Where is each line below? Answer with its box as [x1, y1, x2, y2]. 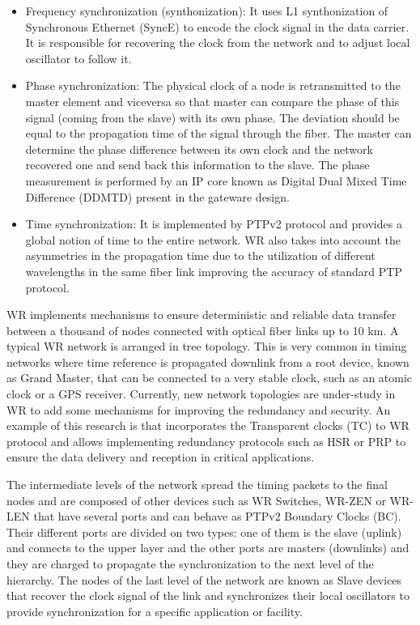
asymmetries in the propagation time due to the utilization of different [25, 247, 375, 264]
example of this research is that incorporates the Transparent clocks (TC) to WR [6, 417, 409, 434]
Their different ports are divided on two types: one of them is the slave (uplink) [6, 523, 402, 540]
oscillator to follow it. [25, 49, 132, 66]
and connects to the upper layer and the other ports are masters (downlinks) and [6, 539, 409, 556]
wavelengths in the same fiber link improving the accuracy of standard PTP [25, 262, 402, 279]
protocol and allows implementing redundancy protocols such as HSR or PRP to [6, 432, 406, 449]
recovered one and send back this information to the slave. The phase [25, 156, 370, 173]
